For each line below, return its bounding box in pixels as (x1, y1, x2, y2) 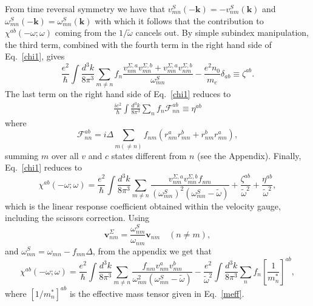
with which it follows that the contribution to (95, 14, 264, 27)
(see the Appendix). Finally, (197, 149, 301, 161)
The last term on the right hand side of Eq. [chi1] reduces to (5, 87, 231, 100)
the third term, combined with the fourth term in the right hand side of (5, 38, 272, 50)
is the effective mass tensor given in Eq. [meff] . (69, 287, 244, 299)
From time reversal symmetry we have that (5, 2, 166, 15)
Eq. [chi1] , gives (5, 50, 65, 63)
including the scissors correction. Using (5, 211, 150, 224)
